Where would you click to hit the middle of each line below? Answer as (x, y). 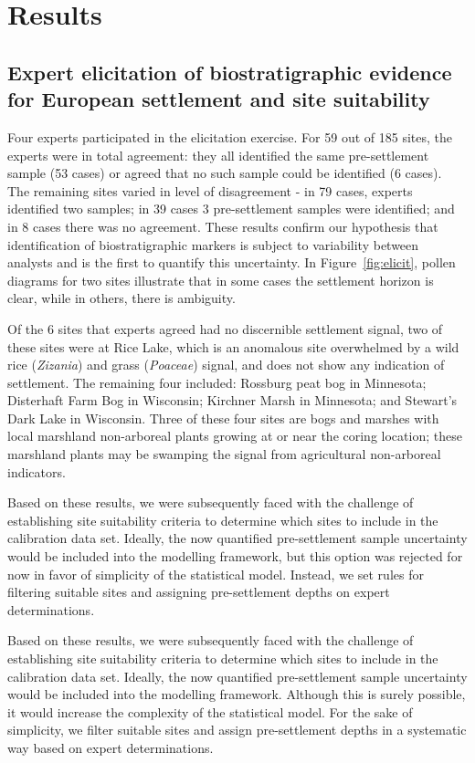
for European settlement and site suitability (219, 99)
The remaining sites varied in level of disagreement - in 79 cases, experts (210, 190)
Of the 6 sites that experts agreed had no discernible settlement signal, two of (225, 328)
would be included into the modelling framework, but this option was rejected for (235, 556)
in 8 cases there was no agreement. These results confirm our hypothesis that (223, 226)
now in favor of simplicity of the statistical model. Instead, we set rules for (216, 574)
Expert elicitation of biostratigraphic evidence (230, 72)
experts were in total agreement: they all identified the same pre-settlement (218, 155)
